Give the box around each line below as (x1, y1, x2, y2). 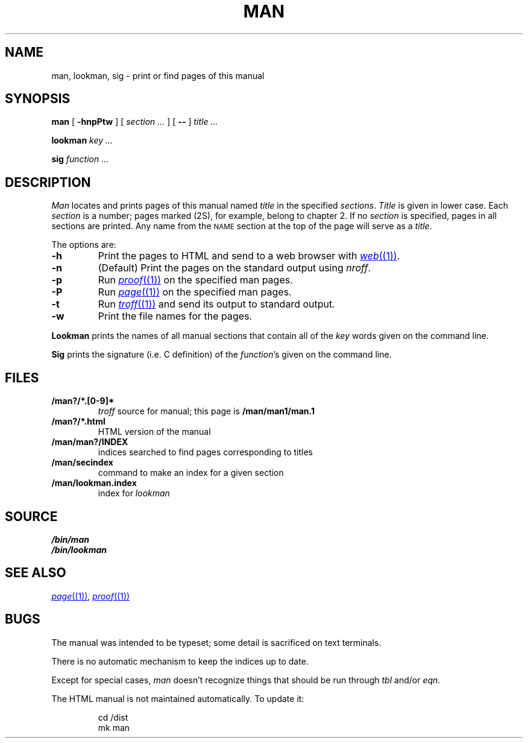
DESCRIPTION (5, 174, 91, 190)
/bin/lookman (51, 544, 107, 555)
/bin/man (51, 534, 89, 545)
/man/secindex (51, 457, 113, 468)
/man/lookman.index (51, 478, 137, 488)
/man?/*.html (51, 416, 105, 427)
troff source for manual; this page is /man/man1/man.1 (98, 406, 315, 417)
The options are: (51, 239, 116, 250)
